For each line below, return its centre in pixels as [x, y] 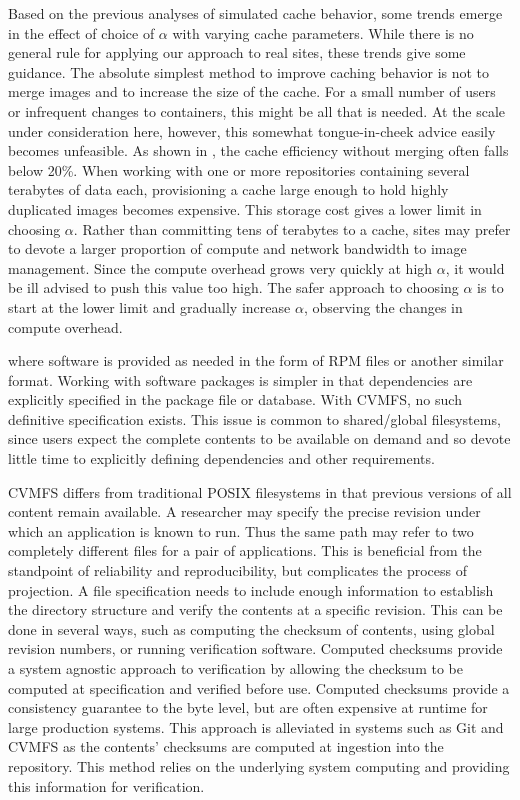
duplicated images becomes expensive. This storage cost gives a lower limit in [245, 208]
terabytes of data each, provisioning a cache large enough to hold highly [228, 189]
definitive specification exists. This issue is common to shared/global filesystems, [254, 418]
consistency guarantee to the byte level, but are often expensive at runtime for [248, 707]
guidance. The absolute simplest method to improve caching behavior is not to [249, 71]
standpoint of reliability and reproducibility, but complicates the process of [238, 570]
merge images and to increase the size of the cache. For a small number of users [252, 91]
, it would [475, 267]
